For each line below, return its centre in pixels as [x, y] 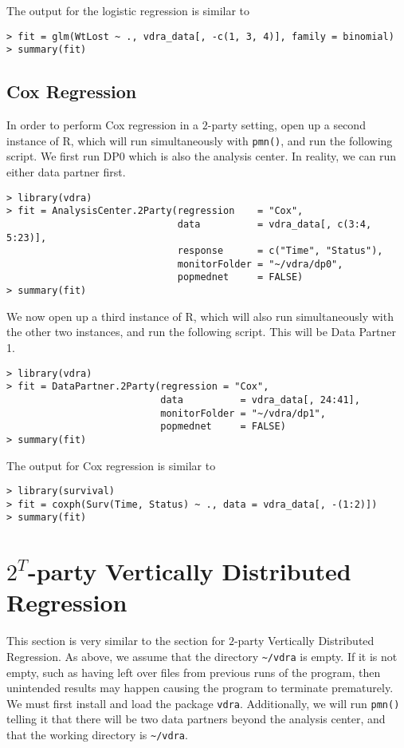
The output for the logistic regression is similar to [128, 10]
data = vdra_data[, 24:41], [260, 400]
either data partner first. [66, 171]
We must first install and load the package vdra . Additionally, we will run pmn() [203, 703]
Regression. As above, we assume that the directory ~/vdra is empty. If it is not [202, 656]
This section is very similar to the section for [116, 641]
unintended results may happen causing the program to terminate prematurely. [200, 688]
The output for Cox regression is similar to [111, 465]
